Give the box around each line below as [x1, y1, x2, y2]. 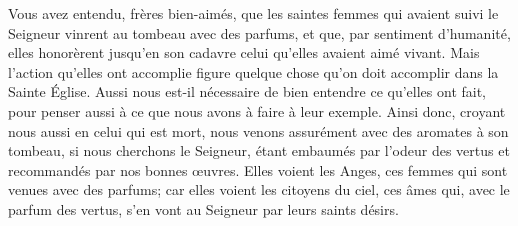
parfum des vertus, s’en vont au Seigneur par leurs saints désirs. [8, 198, 399, 219]
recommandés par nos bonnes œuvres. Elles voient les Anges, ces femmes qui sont [8, 159, 508, 180]
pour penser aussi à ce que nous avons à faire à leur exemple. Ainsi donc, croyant [8, 100, 506, 121]
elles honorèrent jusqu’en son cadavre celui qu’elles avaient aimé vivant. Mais [8, 42, 480, 63]
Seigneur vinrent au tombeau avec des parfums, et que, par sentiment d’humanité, [8, 22, 511, 43]
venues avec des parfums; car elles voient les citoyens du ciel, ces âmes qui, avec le [8, 179, 510, 200]
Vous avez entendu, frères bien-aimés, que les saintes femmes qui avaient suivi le [8, 3, 499, 23]
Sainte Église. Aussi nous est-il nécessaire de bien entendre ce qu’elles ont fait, [8, 81, 487, 102]
